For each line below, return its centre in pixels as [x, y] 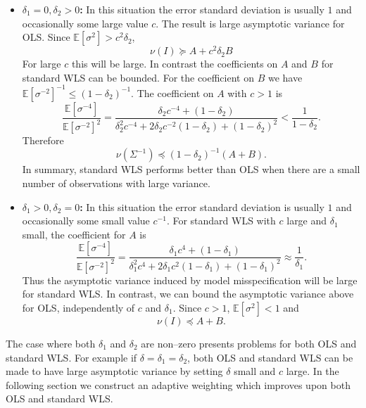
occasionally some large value [85, 23]
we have [285, 77]
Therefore [43, 140]
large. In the [313, 371]
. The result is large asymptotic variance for [250, 23]
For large [42, 64]
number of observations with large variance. [116, 183]
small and [255, 371]
